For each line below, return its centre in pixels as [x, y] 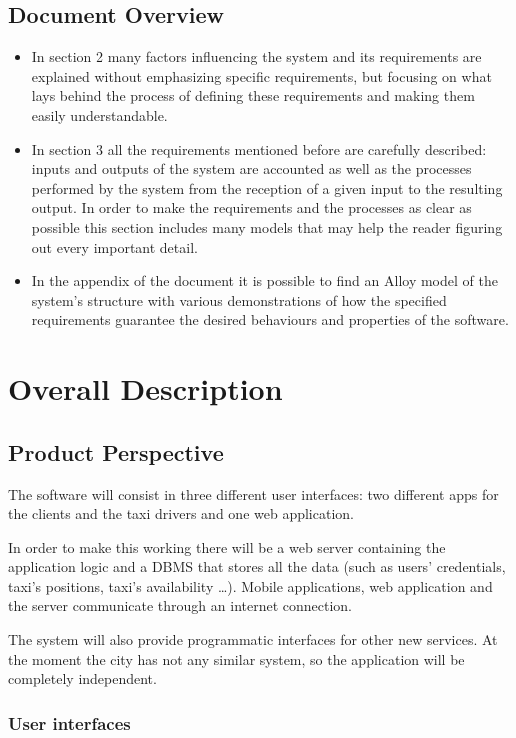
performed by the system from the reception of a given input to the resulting [267, 187]
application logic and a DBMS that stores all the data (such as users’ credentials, [257, 566]
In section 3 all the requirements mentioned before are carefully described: [259, 148]
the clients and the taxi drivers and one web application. [181, 513]
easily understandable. [99, 114]
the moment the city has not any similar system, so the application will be [236, 658]
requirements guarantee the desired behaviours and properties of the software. [270, 319]
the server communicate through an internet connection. [180, 605]
